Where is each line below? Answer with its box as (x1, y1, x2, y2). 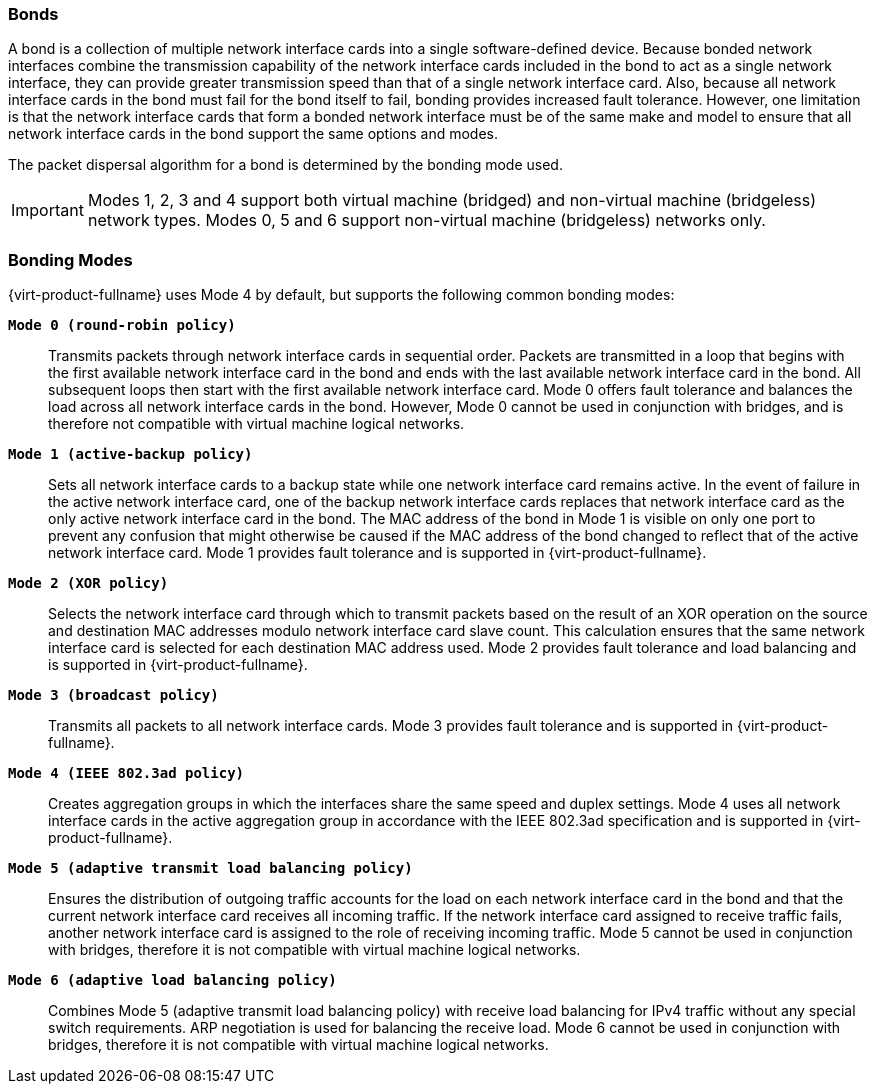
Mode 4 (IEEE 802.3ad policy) (8, 765, 245, 782)
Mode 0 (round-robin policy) (8, 317, 236, 334)
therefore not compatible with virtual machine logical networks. (48, 415, 465, 433)
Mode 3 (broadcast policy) (8, 687, 219, 704)
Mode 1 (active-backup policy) (8, 446, 253, 463)
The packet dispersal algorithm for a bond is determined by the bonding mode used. (8, 156, 563, 174)
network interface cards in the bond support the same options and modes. (8, 125, 499, 143)
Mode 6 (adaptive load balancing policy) (8, 972, 337, 989)
